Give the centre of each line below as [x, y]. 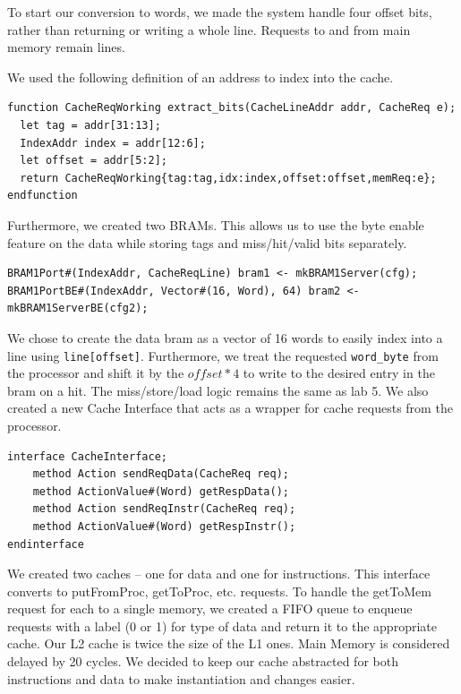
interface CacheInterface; [87, 456]
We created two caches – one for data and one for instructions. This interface [219, 574]
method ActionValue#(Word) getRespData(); [161, 491]
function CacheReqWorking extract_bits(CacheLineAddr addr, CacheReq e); [232, 108]
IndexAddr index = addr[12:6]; [113, 143]
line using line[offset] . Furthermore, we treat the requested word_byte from [223, 355]
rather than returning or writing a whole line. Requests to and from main [209, 29]
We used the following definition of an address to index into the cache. [201, 77]
